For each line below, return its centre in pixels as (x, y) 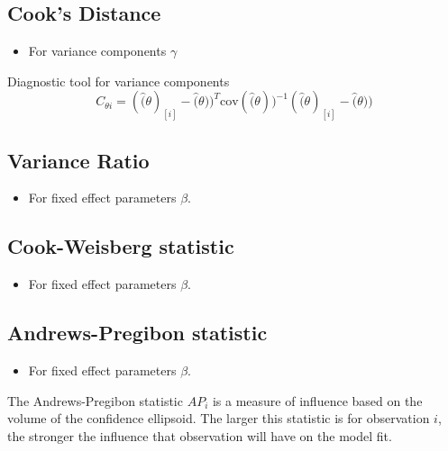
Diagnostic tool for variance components (119, 81)
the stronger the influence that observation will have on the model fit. (200, 435)
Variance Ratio (78, 160)
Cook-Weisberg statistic (121, 246)
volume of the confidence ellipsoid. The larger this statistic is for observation (219, 418)
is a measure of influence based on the (317, 400)
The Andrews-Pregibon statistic (95, 400)
